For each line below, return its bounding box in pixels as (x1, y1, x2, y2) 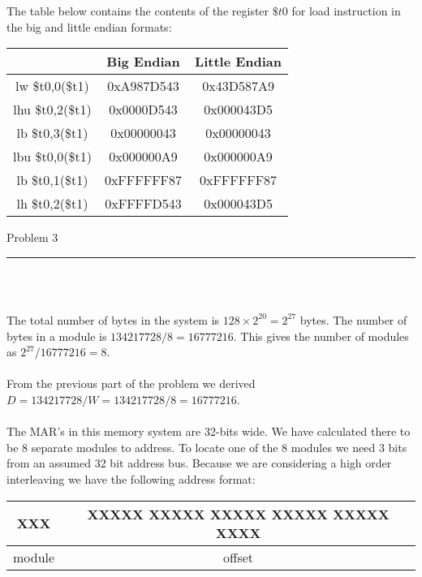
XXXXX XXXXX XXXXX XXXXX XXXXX (87, 504, 390, 523)
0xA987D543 (107, 76, 179, 96)
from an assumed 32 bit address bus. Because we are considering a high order (6, 454, 392, 472)
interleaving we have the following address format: (6, 470, 256, 487)
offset (223, 547, 254, 566)
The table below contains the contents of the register (6, 2, 269, 19)
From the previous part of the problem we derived (6, 375, 256, 392)
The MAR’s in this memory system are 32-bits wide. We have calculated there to (6, 423, 411, 440)
